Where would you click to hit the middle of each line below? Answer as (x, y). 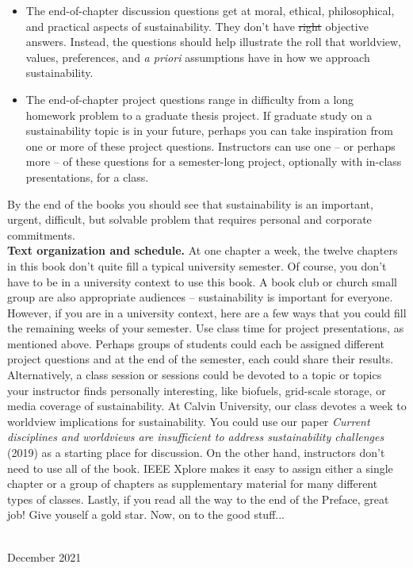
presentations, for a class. (87, 177)
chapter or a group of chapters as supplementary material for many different (193, 484)
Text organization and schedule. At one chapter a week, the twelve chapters (203, 250)
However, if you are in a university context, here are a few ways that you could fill (207, 312)
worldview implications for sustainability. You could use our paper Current (189, 421)
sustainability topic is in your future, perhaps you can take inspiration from (209, 130)
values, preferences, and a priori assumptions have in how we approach (198, 57)
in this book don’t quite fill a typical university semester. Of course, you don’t (197, 265)
